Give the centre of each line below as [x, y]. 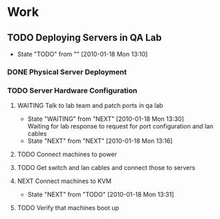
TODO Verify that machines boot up [68, 208]
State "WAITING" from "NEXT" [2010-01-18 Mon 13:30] [106, 119]
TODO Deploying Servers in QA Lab [84, 38]
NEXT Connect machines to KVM [64, 181]
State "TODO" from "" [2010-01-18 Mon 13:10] [82, 54]
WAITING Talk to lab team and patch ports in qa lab [90, 106]
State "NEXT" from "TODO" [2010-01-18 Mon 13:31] [101, 195]
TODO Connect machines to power [67, 154]
